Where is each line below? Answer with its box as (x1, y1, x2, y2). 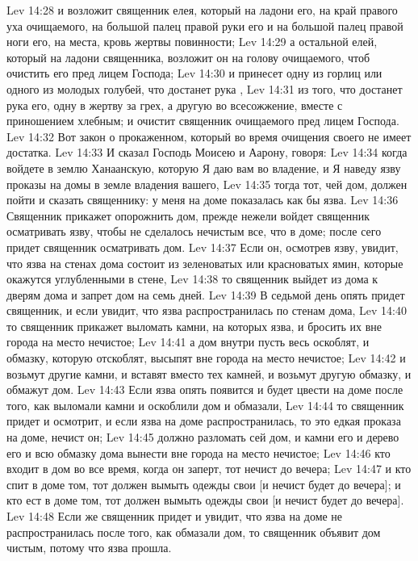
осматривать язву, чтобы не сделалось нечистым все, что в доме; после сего (6, 223, 382, 240)
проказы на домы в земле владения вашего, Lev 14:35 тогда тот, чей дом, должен (6, 175, 408, 192)
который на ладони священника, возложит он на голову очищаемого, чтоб (6, 48, 370, 65)
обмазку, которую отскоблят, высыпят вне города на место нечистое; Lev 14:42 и (6, 350, 406, 366)
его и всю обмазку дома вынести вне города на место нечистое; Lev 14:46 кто (6, 444, 391, 461)
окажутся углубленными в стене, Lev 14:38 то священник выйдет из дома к (6, 270, 378, 287)
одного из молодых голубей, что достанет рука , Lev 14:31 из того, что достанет (6, 80, 403, 97)
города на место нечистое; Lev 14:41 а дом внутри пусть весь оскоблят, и (6, 333, 370, 350)
